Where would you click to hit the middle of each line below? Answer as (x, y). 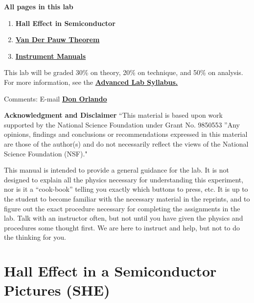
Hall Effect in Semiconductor (65, 23)
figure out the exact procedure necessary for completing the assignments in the (122, 208)
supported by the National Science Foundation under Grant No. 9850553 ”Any (122, 124)
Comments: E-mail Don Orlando (56, 98)
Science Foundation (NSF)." (46, 153)
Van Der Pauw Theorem (58, 39)
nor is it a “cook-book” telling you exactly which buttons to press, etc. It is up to (126, 189)
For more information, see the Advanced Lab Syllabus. (91, 82)
